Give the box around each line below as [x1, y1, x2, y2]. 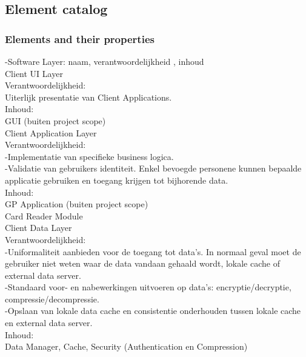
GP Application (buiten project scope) [5, 198, 148, 210]
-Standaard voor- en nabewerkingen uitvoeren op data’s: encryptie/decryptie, [5, 281, 291, 293]
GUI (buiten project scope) [5, 114, 106, 127]
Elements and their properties [5, 31, 155, 46]
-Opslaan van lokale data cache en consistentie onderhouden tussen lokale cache [5, 304, 301, 317]
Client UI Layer [5, 67, 63, 79]
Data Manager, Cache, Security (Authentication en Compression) [5, 340, 248, 353]
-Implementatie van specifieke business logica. [5, 150, 174, 162]
